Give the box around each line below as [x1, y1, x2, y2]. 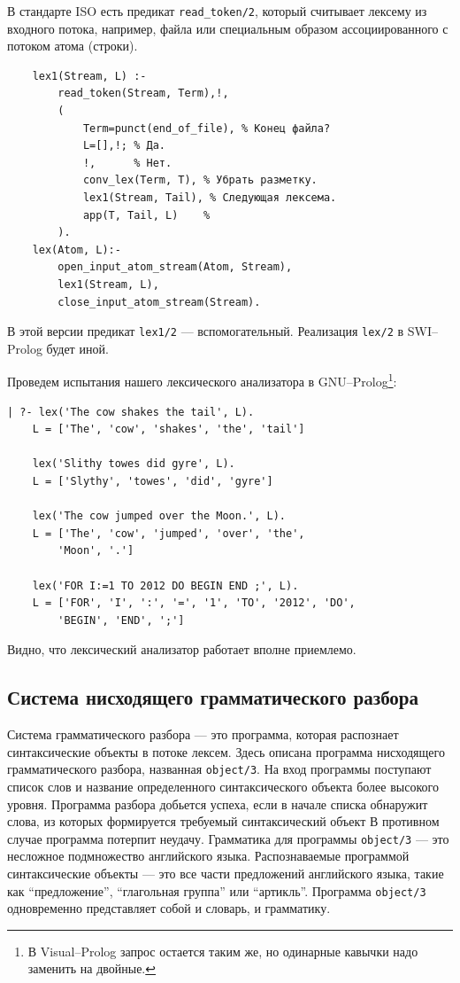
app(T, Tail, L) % [82, 208, 211, 222]
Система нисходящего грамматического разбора [7, 683, 419, 711]
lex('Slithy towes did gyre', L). [32, 457, 235, 471]
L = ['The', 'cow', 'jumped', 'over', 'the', [32, 527, 305, 540]
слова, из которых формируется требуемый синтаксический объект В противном [7, 812, 440, 831]
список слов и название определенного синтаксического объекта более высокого [7, 777, 439, 796]
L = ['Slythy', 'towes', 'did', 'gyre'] [32, 475, 273, 488]
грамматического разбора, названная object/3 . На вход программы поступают [7, 760, 432, 778]
